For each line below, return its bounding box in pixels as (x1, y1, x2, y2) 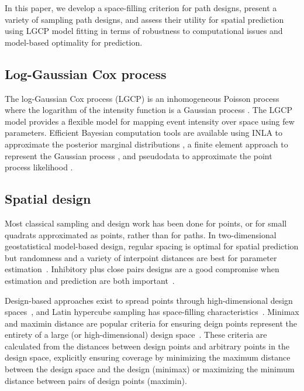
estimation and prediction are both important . (5, 274, 175, 286)
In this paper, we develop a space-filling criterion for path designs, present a (5, 2, 277, 13)
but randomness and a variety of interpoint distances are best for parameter (5, 251, 277, 263)
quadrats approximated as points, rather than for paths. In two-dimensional (5, 228, 277, 241)
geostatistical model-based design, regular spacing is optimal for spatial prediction (5, 240, 299, 252)
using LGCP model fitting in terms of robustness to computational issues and (5, 25, 283, 37)
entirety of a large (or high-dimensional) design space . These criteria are (5, 328, 267, 341)
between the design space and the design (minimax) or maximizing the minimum (5, 363, 295, 375)
